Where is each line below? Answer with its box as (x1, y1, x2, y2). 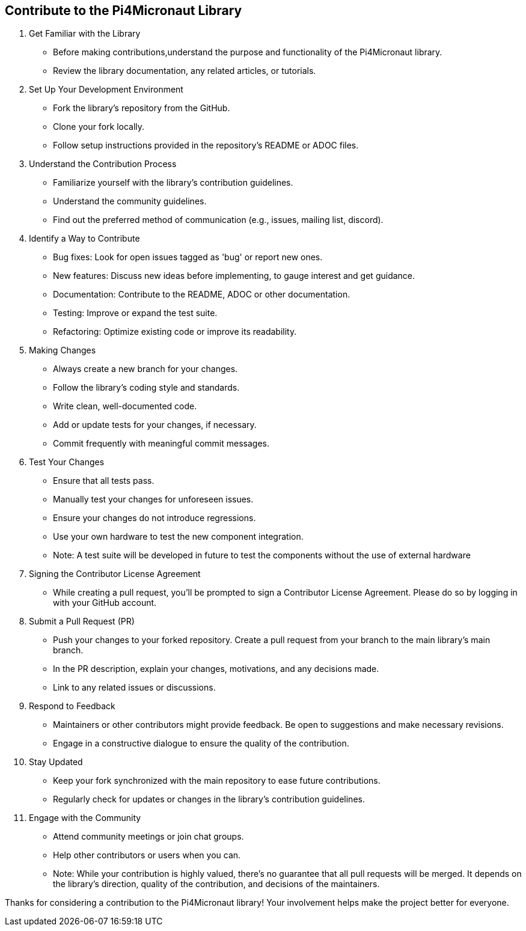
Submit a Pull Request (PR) (29, 616, 135, 627)
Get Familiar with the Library (29, 28, 141, 39)
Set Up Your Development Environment (29, 84, 183, 95)
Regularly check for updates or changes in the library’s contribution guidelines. (53, 794, 365, 805)
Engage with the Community (29, 813, 141, 823)
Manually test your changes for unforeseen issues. (53, 494, 254, 505)
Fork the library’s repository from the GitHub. (53, 103, 230, 114)
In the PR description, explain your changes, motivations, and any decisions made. (53, 664, 379, 674)
